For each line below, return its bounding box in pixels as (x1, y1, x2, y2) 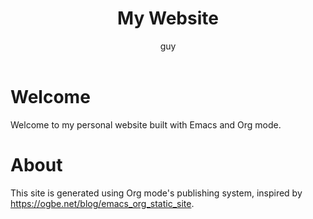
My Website (117, 7, 219, 30)
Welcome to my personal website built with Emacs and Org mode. (10, 118, 282, 131)
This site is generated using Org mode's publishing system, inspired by (10, 187, 303, 199)
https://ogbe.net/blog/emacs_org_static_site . (10, 197, 195, 209)
